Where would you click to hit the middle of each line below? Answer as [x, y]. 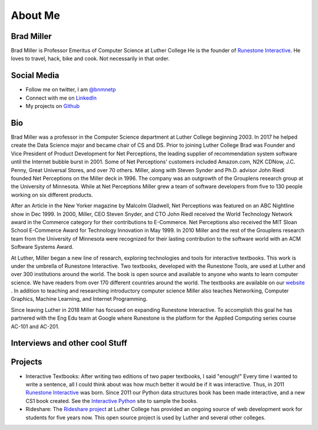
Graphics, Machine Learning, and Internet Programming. [79, 299]
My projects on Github [52, 106]
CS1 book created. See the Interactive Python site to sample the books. [112, 401]
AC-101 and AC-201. [35, 326]
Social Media [35, 76]
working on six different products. [52, 195]
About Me [35, 15]
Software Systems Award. [42, 247]
